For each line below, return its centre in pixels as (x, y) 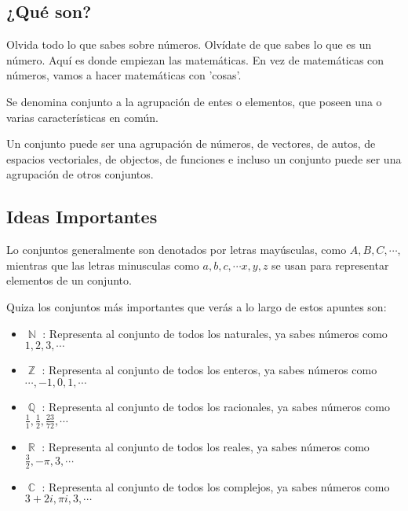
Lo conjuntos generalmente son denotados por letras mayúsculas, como (177, 250)
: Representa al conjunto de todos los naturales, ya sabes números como (215, 333)
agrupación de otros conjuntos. (80, 174)
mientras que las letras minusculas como (103, 265)
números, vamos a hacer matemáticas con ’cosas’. (124, 75)
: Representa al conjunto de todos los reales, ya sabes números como (206, 446)
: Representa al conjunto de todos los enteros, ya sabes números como (209, 370)
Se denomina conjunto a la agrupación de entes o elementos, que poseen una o (194, 101)
